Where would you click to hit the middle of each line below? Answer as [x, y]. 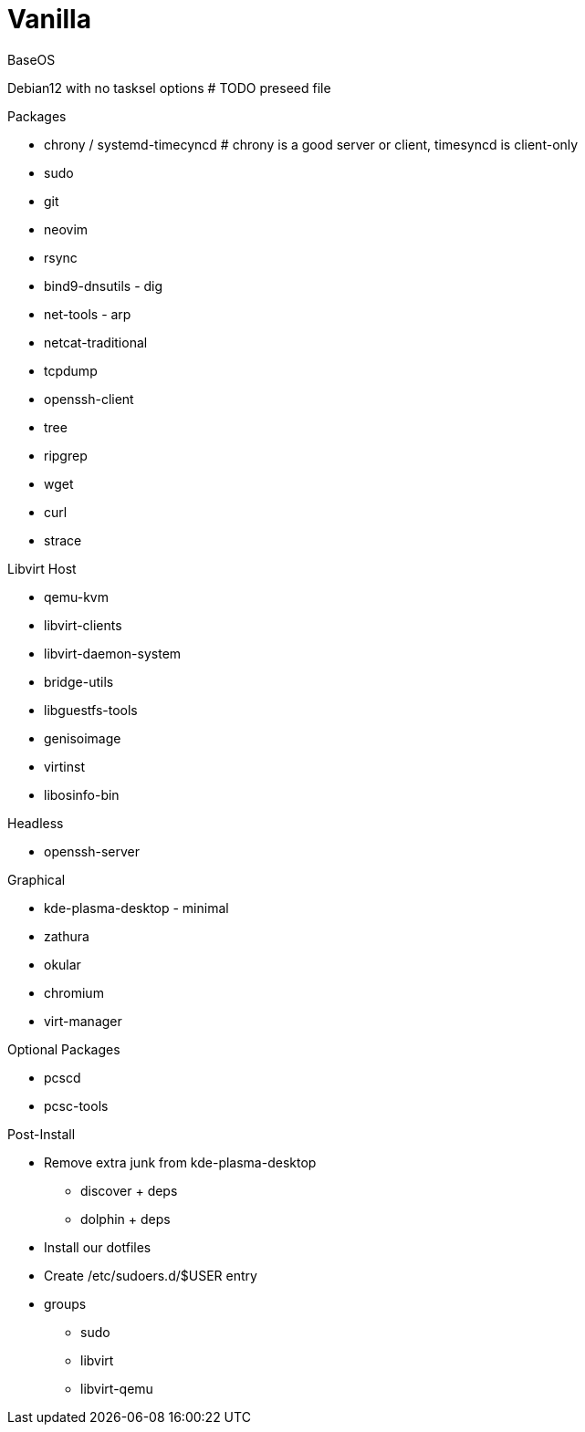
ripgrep [66, 455]
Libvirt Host [42, 568]
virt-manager [83, 1021]
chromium [74, 992]
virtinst [64, 766]
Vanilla [49, 19]
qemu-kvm [76, 597]
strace [63, 540]
